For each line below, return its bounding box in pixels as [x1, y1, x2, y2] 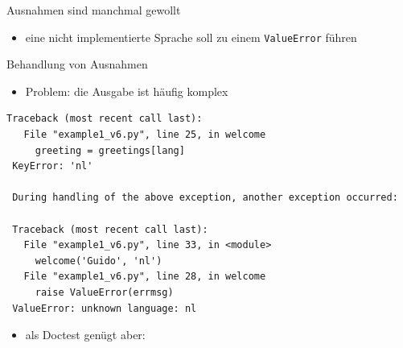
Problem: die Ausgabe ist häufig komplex [25, 82, 228, 99]
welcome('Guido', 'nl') [35, 255, 162, 267]
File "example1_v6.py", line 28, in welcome [23, 271, 266, 283]
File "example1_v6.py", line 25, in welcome [23, 129, 266, 141]
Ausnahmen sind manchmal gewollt [6, 2, 181, 18]
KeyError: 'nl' [12, 160, 93, 172]
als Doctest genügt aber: [25, 326, 146, 343]
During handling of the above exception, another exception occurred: [12, 192, 398, 204]
